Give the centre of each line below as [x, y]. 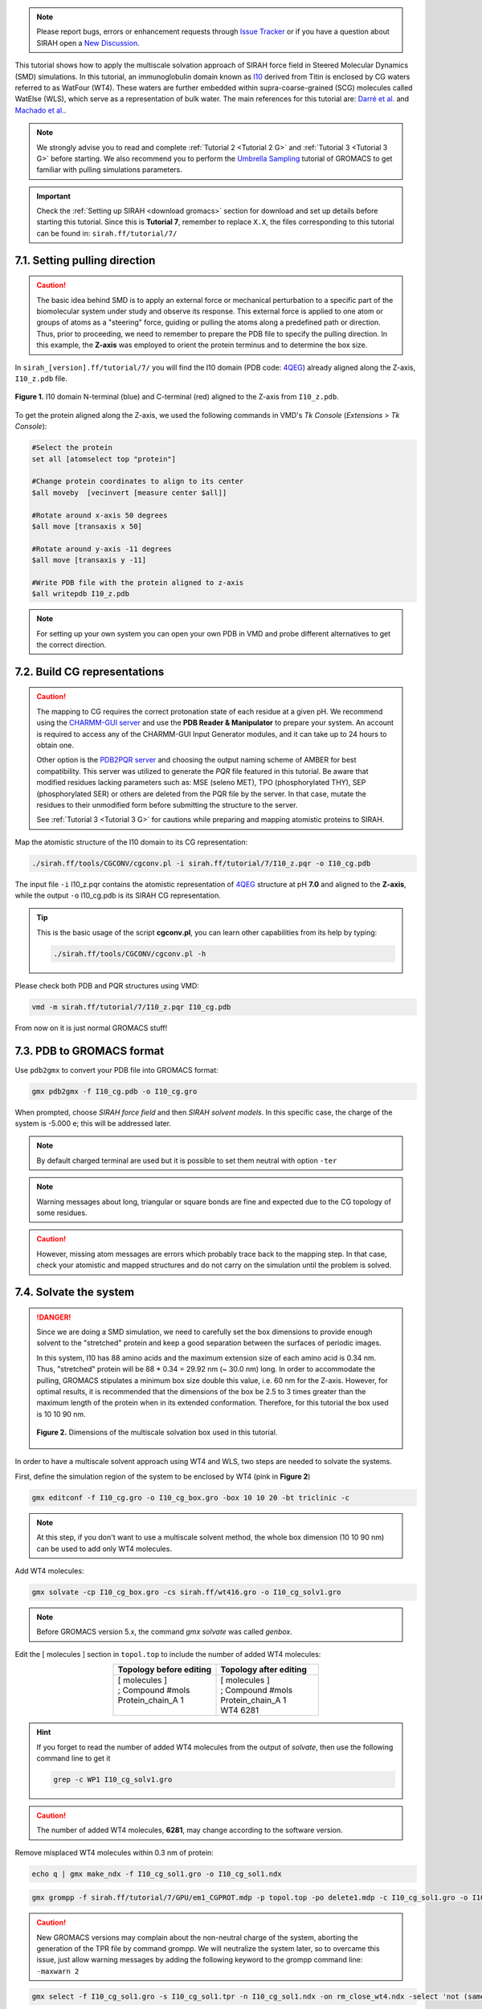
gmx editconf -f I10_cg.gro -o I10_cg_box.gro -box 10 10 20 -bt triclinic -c [190, 1498]
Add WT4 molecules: [49, 1571]
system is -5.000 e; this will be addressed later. [93, 1123]
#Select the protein [72, 448]
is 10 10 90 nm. [61, 1414]
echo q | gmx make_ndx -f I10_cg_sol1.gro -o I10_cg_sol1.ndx [157, 1874]
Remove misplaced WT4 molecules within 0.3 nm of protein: [114, 1852]
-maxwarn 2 [58, 1971]
